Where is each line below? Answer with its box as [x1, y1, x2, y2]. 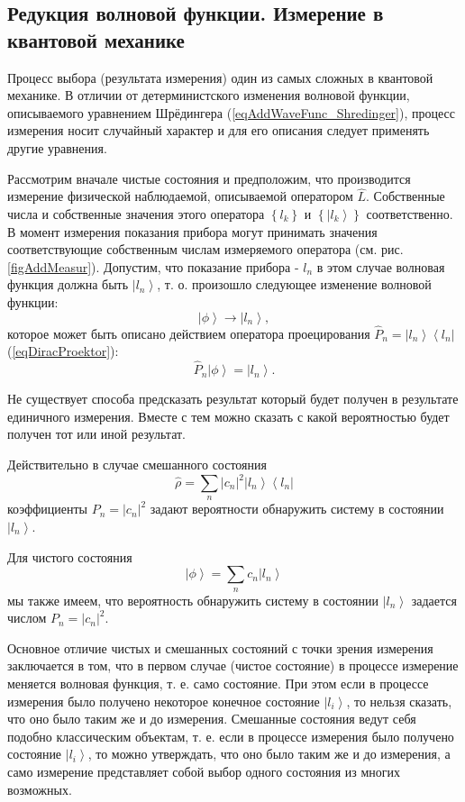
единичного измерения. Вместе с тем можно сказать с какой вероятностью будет [7, 406, 450, 425]
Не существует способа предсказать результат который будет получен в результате [7, 389, 459, 408]
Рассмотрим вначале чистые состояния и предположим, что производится [7, 169, 411, 187]
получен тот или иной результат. [7, 424, 186, 443]
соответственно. [366, 204, 453, 223]
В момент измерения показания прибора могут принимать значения [7, 222, 378, 241]
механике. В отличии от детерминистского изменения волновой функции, [7, 86, 410, 105]
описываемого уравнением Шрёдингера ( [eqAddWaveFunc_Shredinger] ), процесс [7, 103, 455, 122]
